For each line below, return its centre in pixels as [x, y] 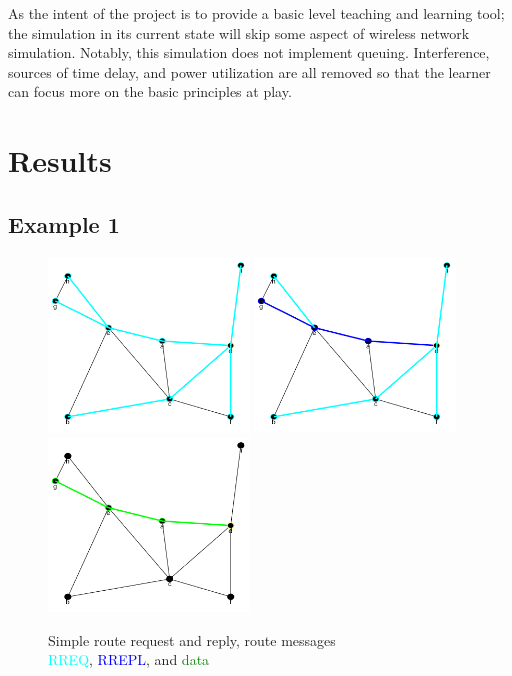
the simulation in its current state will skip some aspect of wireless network [239, 32]
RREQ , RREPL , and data [129, 659]
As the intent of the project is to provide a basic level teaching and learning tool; [256, 13]
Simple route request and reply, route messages [192, 639]
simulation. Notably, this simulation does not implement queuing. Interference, [249, 52]
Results [60, 160]
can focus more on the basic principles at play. [150, 91]
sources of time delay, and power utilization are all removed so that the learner [249, 71]
